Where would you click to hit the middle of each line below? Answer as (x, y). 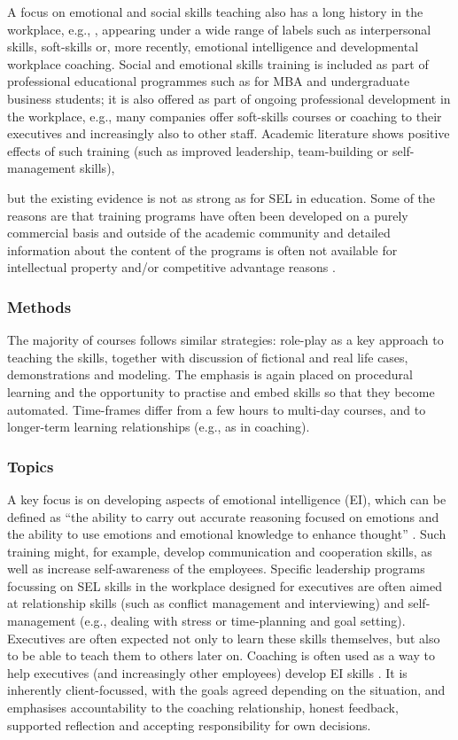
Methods (39, 306)
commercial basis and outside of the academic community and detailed (199, 233)
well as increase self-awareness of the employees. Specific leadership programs (216, 569)
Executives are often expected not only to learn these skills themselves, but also (224, 638)
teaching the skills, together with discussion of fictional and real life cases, (208, 357)
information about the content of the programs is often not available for (202, 249)
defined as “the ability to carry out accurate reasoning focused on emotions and (223, 516)
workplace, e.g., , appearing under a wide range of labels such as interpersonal (219, 29)
